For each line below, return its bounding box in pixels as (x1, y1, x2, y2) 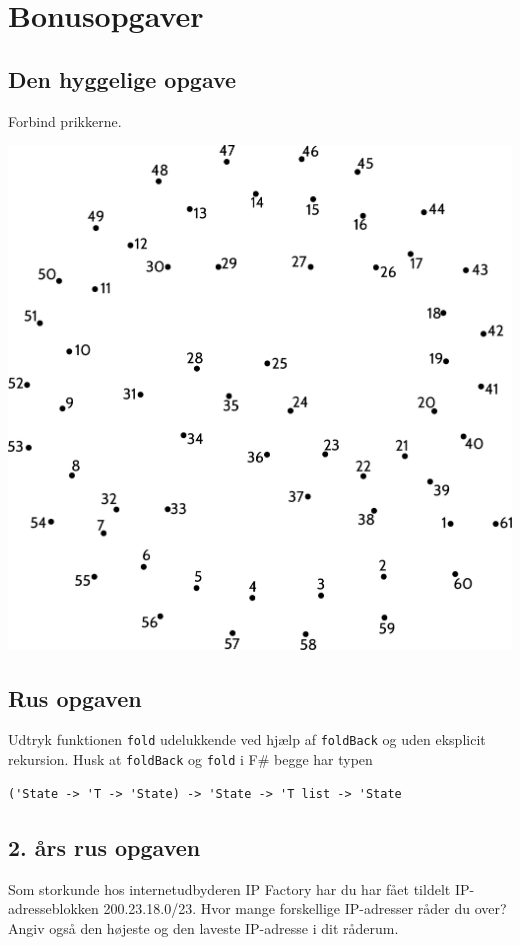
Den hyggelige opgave (8, 63, 237, 94)
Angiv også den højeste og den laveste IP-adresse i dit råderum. (8, 917, 399, 938)
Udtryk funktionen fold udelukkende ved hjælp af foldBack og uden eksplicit (8, 729, 486, 750)
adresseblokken (8, 898, 99, 919)
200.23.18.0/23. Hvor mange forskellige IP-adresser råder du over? (103, 898, 507, 919)
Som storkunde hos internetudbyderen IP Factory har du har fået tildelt (8, 878, 451, 899)
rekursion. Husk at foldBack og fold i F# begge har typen (8, 749, 373, 770)
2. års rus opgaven (8, 831, 201, 862)
